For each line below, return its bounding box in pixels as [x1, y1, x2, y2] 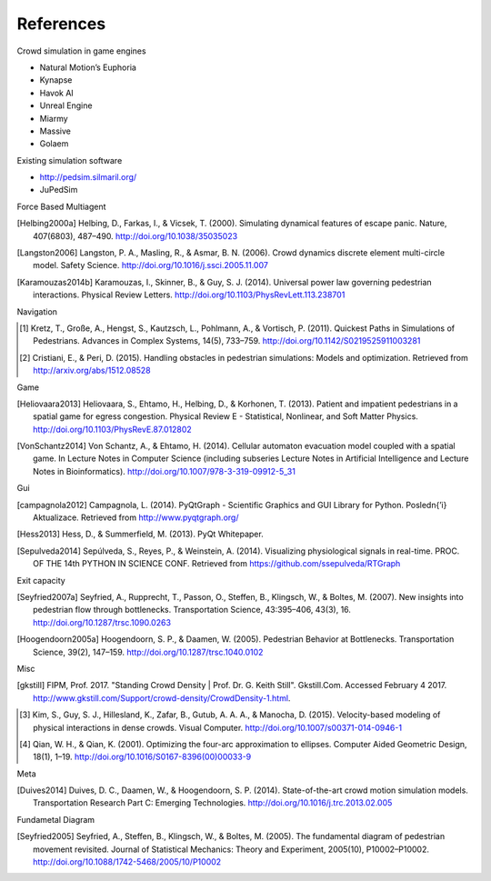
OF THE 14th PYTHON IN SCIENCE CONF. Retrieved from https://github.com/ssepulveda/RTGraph [33, 558, 401, 569]
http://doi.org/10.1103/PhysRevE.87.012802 [33, 424, 193, 435]
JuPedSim [39, 185, 78, 195]
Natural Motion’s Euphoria [39, 62, 136, 73]
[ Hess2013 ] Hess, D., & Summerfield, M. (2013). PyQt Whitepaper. [16, 528, 264, 540]
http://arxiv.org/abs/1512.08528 [33, 365, 151, 376]
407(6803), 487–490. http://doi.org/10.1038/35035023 [33, 230, 238, 241]
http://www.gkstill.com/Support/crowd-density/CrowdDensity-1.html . [33, 692, 291, 704]
